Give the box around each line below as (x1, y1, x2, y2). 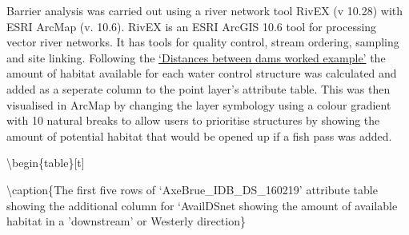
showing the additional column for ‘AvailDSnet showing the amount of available (6, 197, 398, 213)
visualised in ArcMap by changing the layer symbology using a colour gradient (6, 96, 391, 113)
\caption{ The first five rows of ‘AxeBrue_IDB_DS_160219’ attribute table (6, 181, 378, 197)
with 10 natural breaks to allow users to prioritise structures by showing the (6, 112, 380, 129)
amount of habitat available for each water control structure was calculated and (6, 65, 397, 82)
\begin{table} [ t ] (6, 154, 85, 171)
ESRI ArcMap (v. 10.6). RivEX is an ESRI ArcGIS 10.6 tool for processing (6, 18, 377, 34)
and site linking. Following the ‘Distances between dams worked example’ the (6, 49, 386, 66)
